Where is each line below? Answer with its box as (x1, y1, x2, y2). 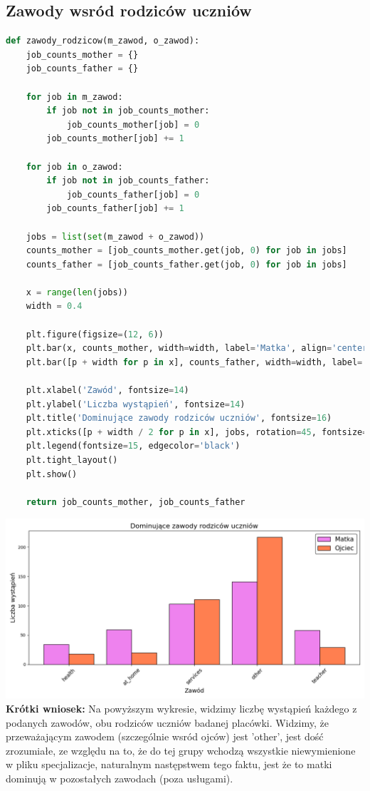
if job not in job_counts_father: (46, 175, 210, 186)
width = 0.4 (26, 301, 83, 312)
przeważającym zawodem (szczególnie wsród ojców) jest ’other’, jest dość (6, 729, 324, 744)
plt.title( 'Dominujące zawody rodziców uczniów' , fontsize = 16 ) (26, 413, 332, 424)
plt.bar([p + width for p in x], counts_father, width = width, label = (26, 357, 363, 367)
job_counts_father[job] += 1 (46, 203, 184, 214)
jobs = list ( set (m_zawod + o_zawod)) (26, 231, 205, 242)
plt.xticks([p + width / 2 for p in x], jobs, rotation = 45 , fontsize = (26, 427, 368, 437)
